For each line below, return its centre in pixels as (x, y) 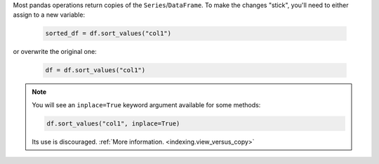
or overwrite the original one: (55, 52)
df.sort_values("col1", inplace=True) (113, 123)
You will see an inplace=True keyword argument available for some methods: (146, 104)
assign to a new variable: (49, 15)
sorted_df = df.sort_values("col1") (108, 34)
